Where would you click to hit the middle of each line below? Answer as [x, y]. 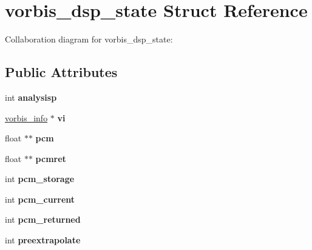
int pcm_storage [40, 179]
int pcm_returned [43, 219]
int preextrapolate [43, 240]
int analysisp [31, 97]
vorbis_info [26, 117]
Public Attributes [61, 72]
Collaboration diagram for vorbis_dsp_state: [89, 39]
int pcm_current [40, 199]
